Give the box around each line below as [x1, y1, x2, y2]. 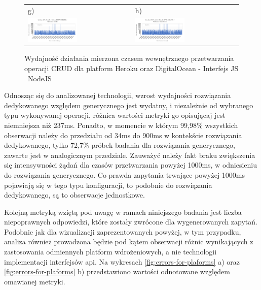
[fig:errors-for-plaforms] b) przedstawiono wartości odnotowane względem [4, 266, 230, 277]
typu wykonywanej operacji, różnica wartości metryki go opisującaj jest [4, 110, 226, 120]
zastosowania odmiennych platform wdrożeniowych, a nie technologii [4, 246, 217, 257]
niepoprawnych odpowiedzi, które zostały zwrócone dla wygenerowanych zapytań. [4, 216, 257, 227]
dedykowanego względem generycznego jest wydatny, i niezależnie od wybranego [4, 100, 253, 110]
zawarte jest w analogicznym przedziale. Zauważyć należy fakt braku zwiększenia [4, 149, 255, 160]
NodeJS [27, 73, 52, 83]
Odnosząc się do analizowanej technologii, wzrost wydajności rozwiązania [4, 90, 231, 101]
